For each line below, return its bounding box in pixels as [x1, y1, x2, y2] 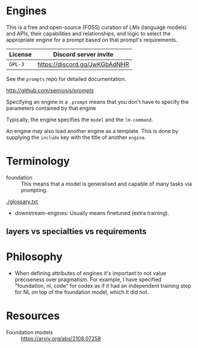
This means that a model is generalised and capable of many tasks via [21, 180, 192, 187]
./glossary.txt [6, 198, 38, 205]
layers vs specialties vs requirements [6, 226, 147, 237]
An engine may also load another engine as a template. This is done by [6, 127, 178, 134]
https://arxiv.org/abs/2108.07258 [21, 335, 102, 342]
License [9, 50, 32, 58]
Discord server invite [53, 50, 114, 58]
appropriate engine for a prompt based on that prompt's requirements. [6, 36, 178, 43]
